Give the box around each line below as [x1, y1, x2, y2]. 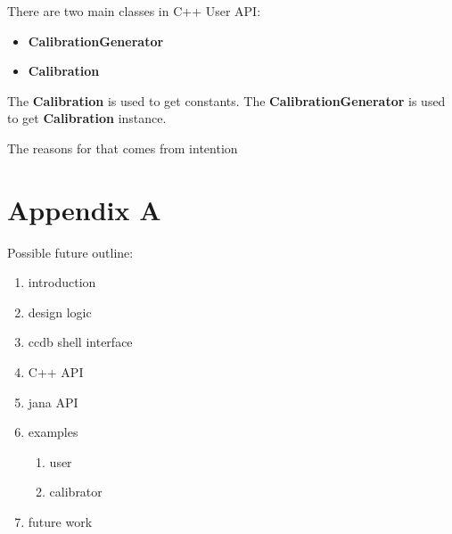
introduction [28, 273, 96, 292]
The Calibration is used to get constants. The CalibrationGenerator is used [7, 91, 446, 110]
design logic [28, 302, 92, 321]
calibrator [49, 482, 103, 501]
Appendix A [7, 191, 161, 227]
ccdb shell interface [28, 333, 133, 351]
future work [28, 513, 93, 531]
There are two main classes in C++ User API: [7, 2, 261, 20]
